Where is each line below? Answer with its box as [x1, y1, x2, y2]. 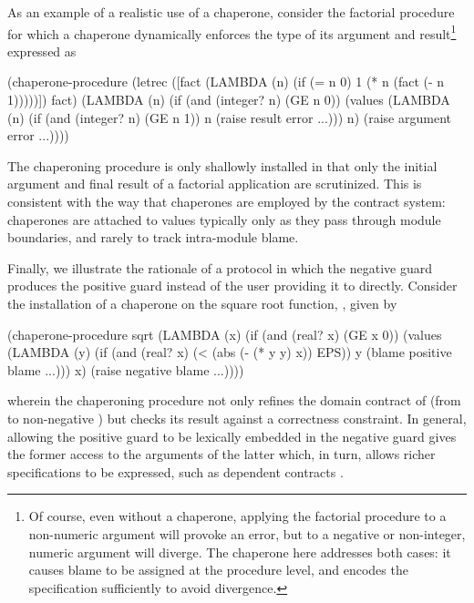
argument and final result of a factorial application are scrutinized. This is [7, 174, 422, 193]
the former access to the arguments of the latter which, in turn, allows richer [7, 445, 436, 464]
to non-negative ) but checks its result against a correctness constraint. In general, [7, 408, 467, 427]
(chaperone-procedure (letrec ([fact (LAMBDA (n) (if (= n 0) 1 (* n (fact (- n [7, 72, 445, 91]
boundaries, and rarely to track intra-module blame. [7, 228, 299, 247]
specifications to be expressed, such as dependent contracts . [7, 462, 344, 481]
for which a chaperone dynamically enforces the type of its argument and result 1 [7, 21, 457, 43]
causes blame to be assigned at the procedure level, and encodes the [28, 560, 408, 579]
